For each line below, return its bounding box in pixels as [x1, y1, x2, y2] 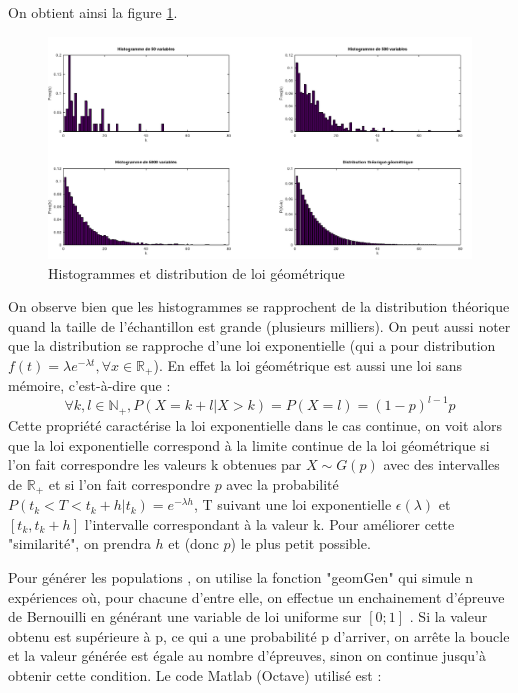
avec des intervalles [383, 454, 500, 475]
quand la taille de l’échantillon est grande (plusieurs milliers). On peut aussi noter [8, 315, 511, 336]
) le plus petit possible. [230, 533, 371, 554]
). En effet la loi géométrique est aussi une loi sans [153, 354, 463, 375]
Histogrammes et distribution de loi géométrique [48, 262, 345, 283]
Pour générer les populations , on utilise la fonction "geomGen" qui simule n [8, 566, 474, 587]
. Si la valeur [409, 606, 488, 627]
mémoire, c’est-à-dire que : [8, 375, 171, 396]
